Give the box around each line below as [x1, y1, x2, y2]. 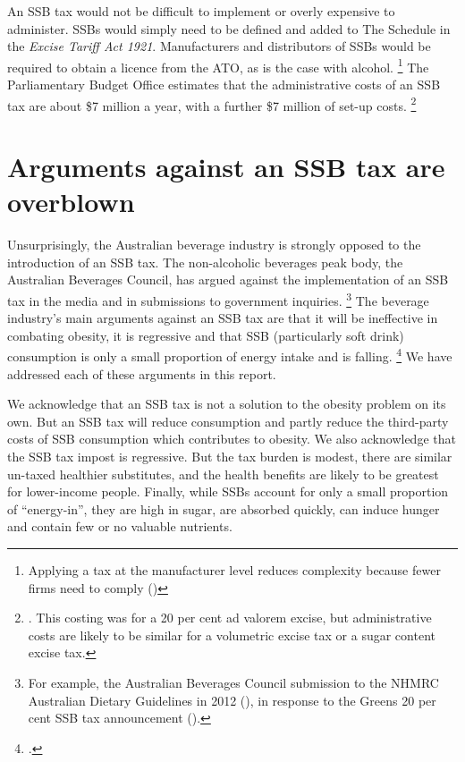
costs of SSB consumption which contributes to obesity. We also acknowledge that [7, 429, 456, 448]
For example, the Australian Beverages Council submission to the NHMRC [28, 673, 439, 691]
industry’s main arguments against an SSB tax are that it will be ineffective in [7, 309, 438, 327]
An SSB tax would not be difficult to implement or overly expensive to [7, 2, 395, 20]
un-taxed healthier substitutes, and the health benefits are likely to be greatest [7, 464, 439, 483]
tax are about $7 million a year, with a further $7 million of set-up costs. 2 [7, 93, 417, 114]
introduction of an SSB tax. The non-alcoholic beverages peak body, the [7, 252, 403, 271]
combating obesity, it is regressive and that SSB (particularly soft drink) [7, 326, 404, 344]
